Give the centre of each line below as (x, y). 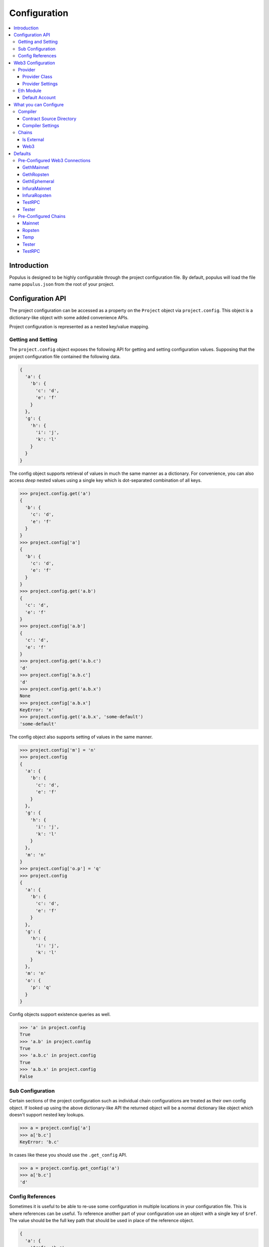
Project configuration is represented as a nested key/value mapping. (79, 327)
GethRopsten (36, 174)
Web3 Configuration (34, 63)
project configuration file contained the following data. (65, 356)
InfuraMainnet (37, 188)
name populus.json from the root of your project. (62, 284)
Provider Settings (40, 84)
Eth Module (30, 91)
